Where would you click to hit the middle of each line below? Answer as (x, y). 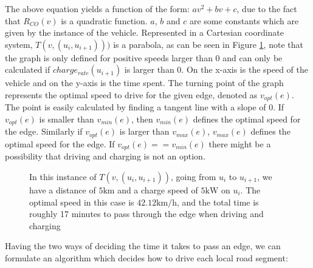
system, (19, 44)
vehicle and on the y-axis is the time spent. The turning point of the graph (144, 83)
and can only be (253, 57)
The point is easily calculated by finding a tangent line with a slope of (136, 107)
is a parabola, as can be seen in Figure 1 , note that (208, 44)
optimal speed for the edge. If (60, 143)
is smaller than (67, 119)
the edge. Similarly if (44, 131)
